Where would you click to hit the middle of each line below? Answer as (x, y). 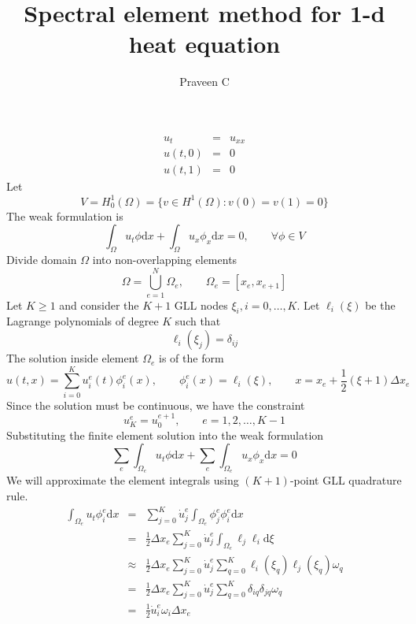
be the (380, 305)
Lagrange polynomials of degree (83, 321)
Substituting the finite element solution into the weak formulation (165, 435)
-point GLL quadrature (346, 480)
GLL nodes (201, 305)
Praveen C (204, 82)
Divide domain (42, 259)
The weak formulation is (65, 215)
